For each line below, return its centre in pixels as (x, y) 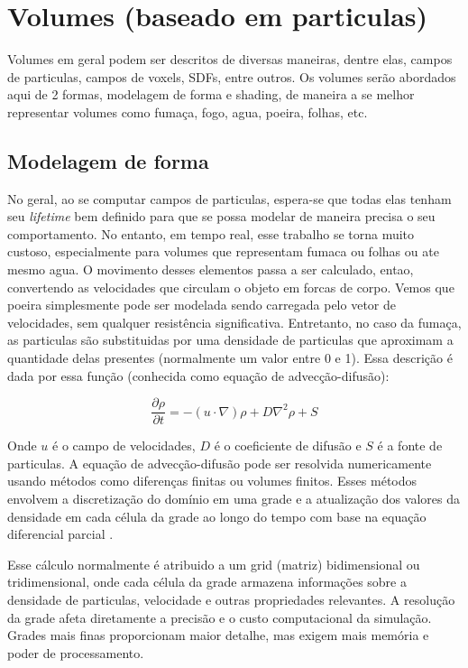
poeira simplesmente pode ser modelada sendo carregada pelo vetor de (202, 305)
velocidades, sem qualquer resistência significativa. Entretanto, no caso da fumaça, (234, 322)
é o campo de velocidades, (124, 445)
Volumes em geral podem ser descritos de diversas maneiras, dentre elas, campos (230, 59)
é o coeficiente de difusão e (288, 445)
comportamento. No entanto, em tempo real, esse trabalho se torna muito (211, 233)
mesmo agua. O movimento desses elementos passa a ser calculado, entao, (211, 269)
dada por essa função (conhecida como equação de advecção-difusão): (198, 375)
